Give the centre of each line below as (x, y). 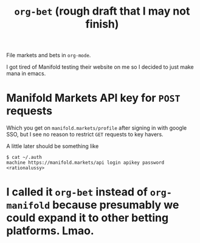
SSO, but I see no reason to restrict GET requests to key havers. (85, 135)
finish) (102, 24)
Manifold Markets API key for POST (93, 98)
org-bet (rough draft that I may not (102, 11)
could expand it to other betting (88, 218)
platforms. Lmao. (50, 231)
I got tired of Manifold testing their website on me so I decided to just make (100, 67)
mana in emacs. (26, 74)
